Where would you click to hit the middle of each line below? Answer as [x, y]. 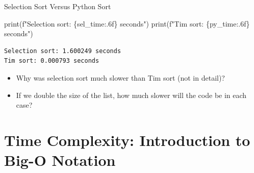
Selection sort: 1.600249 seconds [63, 51]
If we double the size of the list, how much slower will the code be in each [131, 95]
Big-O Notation [60, 160]
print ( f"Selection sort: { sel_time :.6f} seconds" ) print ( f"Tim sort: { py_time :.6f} [127, 23]
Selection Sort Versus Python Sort [58, 6]
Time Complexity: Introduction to [127, 140]
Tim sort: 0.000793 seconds [52, 61]
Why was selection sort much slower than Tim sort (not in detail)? [120, 77]
